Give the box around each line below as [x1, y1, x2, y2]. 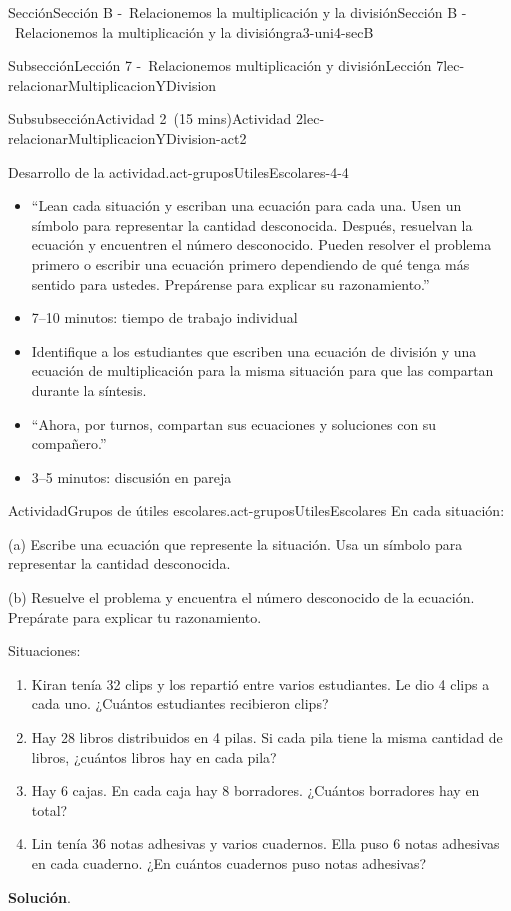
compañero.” [31, 433, 107, 454]
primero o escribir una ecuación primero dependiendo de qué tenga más [31, 253, 470, 274]
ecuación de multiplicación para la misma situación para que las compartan [31, 360, 494, 381]
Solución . [8, 886, 71, 907]
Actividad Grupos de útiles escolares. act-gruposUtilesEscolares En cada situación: [8, 500, 505, 521]
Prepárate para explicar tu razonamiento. [8, 606, 262, 627]
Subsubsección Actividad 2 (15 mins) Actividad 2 [8, 108, 304, 129]
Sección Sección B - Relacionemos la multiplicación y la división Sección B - [8, 2, 467, 22]
